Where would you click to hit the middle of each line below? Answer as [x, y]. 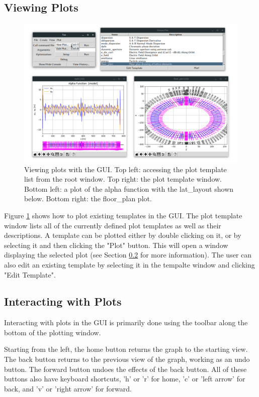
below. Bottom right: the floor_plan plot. [88, 198]
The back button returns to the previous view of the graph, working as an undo [127, 359]
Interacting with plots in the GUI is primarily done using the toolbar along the [126, 322]
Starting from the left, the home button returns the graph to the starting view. [126, 349]
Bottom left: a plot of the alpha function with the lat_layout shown [129, 188]
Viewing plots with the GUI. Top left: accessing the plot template [125, 169]
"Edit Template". [30, 274]
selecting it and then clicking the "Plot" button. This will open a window [116, 245]
